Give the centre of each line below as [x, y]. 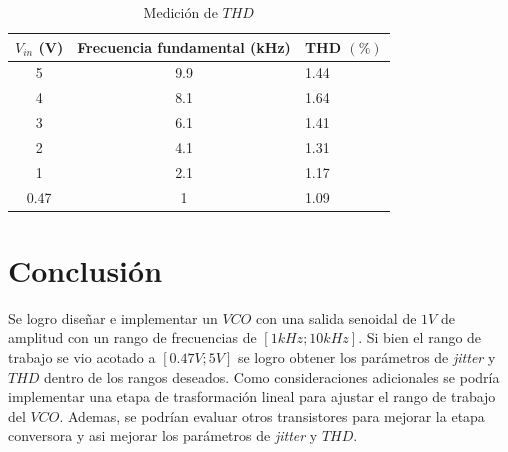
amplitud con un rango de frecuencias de [132, 337]
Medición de [180, 12]
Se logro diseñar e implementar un [113, 317]
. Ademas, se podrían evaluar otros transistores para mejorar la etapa [272, 415]
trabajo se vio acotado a [82, 357]
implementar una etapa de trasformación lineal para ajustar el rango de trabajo [252, 396]
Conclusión [85, 269]
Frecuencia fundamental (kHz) [184, 46]
